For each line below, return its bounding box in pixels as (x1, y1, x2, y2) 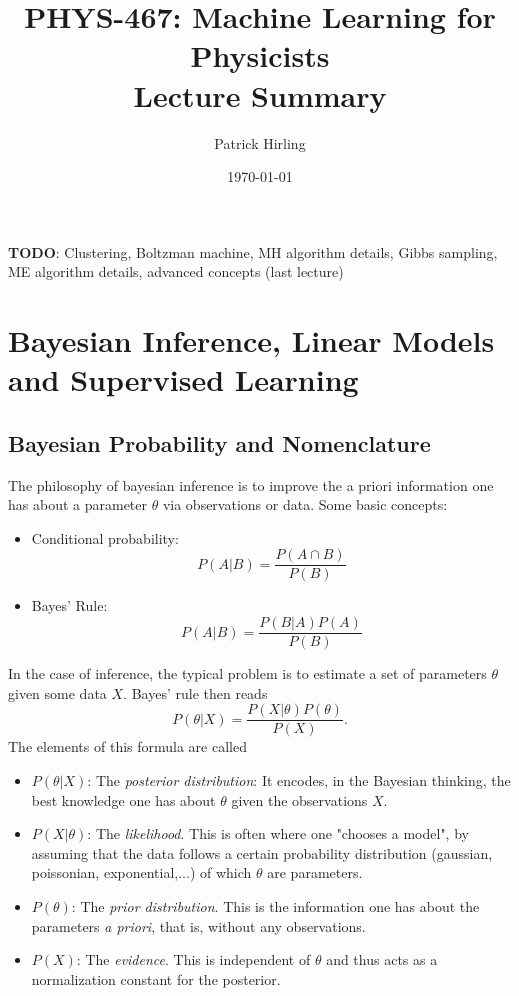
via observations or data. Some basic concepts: (162, 494, 448, 515)
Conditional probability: (31, 527, 179, 548)
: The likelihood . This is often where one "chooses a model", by (87, 823, 469, 844)
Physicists (190, 35, 330, 76)
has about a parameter (8, 494, 147, 515)
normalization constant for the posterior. (31, 968, 281, 989)
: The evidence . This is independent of (76, 949, 311, 970)
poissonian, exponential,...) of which (31, 862, 252, 883)
